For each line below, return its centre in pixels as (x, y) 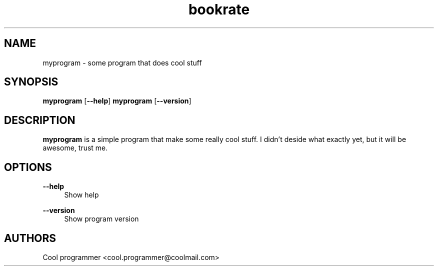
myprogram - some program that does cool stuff (122, 62)
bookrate (219, 9)
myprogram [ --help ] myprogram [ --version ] (117, 101)
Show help (81, 195)
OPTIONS (28, 167)
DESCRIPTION (40, 120)
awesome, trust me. (75, 148)
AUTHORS (30, 238)
